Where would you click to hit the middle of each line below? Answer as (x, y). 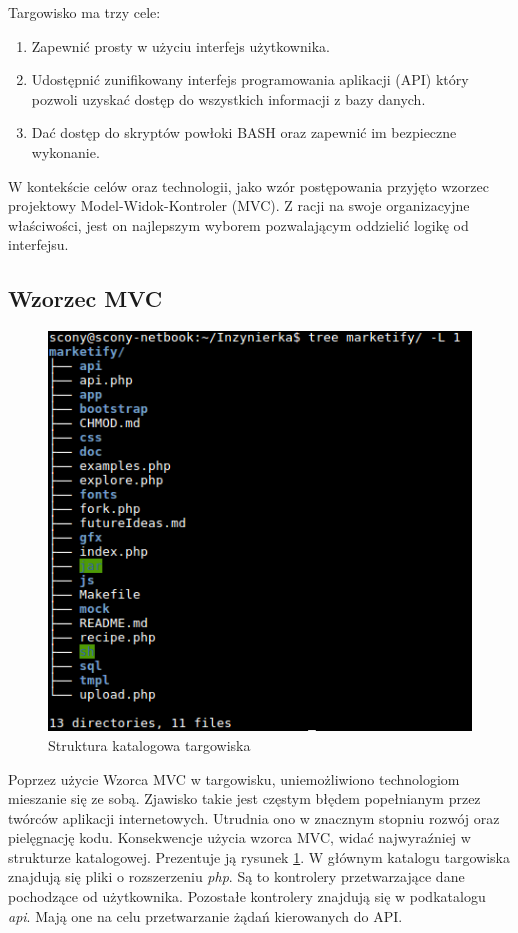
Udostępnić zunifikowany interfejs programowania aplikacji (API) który (250, 79)
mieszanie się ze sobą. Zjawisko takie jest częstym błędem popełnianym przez (244, 798)
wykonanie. (65, 151)
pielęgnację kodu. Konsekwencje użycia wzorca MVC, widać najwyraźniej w (239, 837)
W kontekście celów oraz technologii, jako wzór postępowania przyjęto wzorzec (248, 185)
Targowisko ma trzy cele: (84, 12)
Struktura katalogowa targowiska (149, 744)
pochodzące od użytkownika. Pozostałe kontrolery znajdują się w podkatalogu (247, 896)
